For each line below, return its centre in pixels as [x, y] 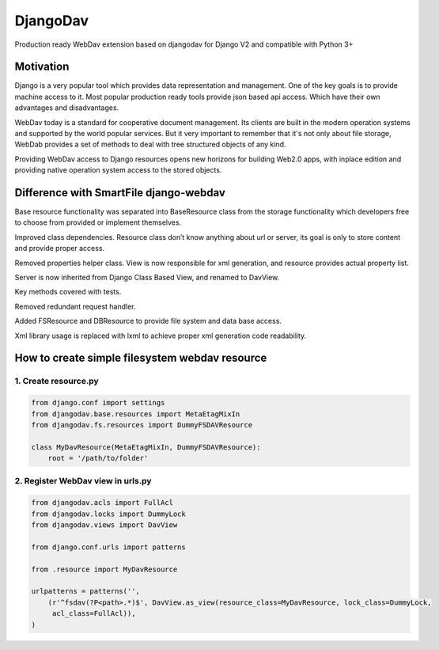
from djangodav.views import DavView [104, 525]
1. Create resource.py [57, 381]
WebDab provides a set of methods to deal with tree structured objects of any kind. [150, 144]
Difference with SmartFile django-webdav [120, 193]
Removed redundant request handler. [75, 306]
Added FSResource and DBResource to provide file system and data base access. [148, 321]
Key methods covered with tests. [68, 292]
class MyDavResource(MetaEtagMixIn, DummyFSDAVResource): [146, 447]
